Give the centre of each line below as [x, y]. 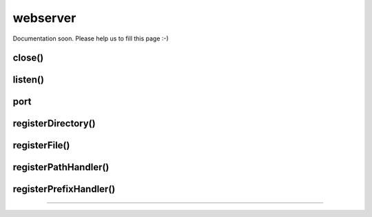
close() [28, 58]
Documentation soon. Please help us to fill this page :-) [91, 38]
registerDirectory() [54, 124]
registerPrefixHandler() [64, 189]
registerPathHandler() [61, 167]
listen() [29, 80]
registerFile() [41, 145]
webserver [44, 18]
